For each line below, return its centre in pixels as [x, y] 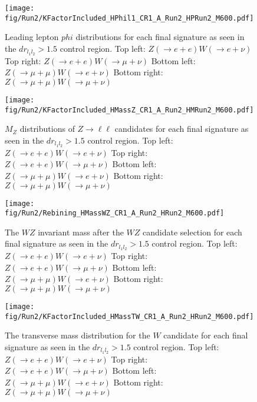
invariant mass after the [81, 232]
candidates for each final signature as [182, 129]
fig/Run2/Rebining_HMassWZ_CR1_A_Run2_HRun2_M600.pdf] [115, 213]
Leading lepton [32, 37]
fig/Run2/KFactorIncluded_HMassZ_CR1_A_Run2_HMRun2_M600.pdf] [129, 110]
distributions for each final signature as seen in [160, 37]
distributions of [47, 129]
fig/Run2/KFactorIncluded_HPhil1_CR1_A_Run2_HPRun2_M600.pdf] [129, 18]
